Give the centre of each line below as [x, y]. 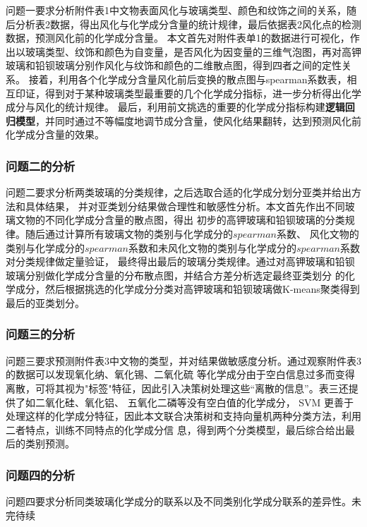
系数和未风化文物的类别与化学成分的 [212, 247]
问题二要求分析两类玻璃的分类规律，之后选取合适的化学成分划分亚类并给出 [179, 192]
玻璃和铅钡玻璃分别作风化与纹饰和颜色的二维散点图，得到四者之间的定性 [174, 65]
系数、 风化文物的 [318, 233]
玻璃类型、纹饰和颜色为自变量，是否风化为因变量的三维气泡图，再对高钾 [193, 51]
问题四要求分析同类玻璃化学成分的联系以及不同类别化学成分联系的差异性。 [179, 501]
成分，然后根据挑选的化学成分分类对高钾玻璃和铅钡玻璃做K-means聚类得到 [187, 289]
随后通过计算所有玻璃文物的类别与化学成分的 [129, 233]
